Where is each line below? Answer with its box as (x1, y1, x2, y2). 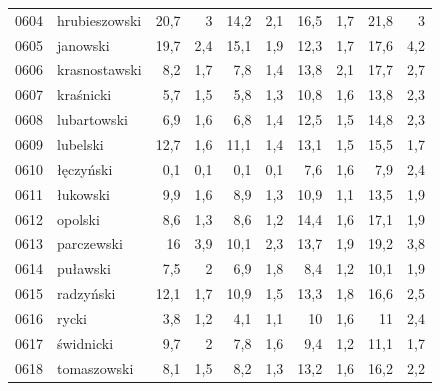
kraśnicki (57, 84, 112, 105)
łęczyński (57, 158, 113, 179)
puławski (57, 258, 111, 279)
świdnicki (57, 332, 114, 353)
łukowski (57, 183, 111, 204)
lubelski (57, 133, 104, 154)
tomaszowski (57, 357, 134, 378)
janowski (57, 34, 110, 55)
